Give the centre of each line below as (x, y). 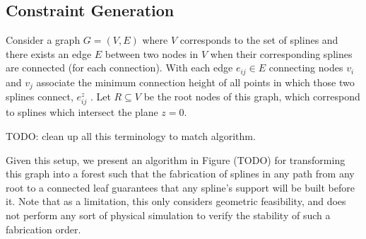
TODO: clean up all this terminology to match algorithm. (131, 136)
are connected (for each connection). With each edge (119, 68)
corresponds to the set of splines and (259, 40)
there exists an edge (49, 53)
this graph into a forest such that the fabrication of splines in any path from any (180, 174)
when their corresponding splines (281, 53)
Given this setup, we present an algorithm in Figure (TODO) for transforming (176, 159)
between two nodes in (152, 53)
